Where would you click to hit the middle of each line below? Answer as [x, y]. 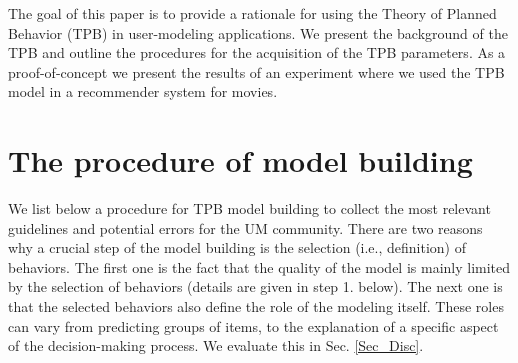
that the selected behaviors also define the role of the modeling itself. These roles [256, 306]
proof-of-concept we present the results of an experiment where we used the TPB [256, 71]
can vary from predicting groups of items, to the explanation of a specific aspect [253, 325]
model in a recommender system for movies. [143, 91]
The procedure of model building [240, 160]
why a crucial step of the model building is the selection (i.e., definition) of [237, 247]
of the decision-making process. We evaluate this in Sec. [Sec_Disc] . [216, 345]
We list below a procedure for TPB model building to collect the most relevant [249, 208]
